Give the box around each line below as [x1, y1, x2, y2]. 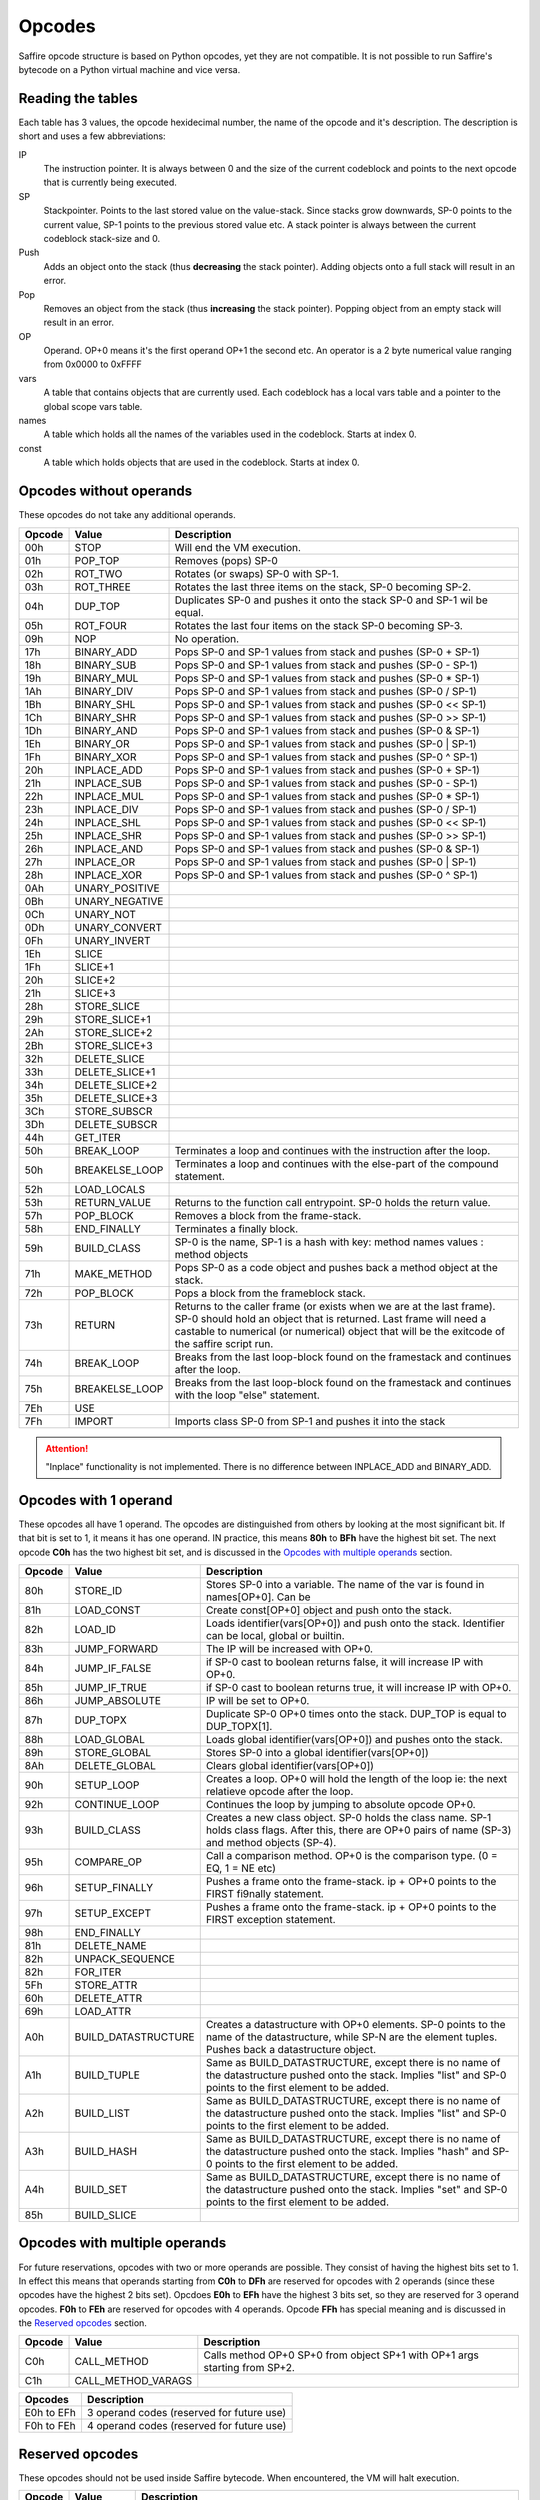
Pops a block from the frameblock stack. [174, 1286, 366, 1300]
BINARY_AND [74, 723, 139, 737]
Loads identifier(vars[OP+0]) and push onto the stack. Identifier [205, 1616, 505, 1630]
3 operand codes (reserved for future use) [86, 2406, 287, 2420]
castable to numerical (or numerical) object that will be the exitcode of [174, 1324, 505, 1338]
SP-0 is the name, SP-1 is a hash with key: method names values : [174, 1235, 484, 1249]
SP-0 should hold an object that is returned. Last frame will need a [174, 1311, 487, 1325]
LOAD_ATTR [74, 2004, 132, 2018]
